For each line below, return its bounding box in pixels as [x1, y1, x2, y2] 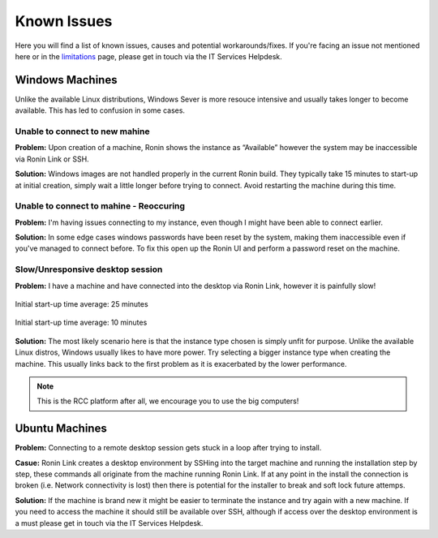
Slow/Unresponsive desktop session [15, 264, 163, 275]
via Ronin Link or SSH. [15, 154, 89, 164]
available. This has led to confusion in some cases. [15, 105, 186, 115]
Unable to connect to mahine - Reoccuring [15, 200, 186, 212]
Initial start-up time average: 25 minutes [15, 299, 149, 308]
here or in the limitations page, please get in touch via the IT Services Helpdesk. [15, 51, 283, 61]
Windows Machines [15, 73, 118, 87]
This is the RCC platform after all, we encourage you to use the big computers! [36, 396, 299, 406]
